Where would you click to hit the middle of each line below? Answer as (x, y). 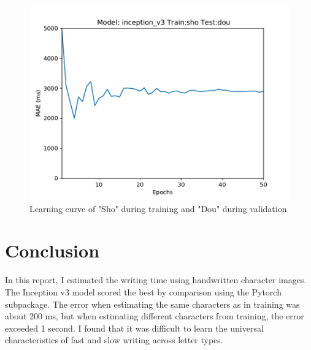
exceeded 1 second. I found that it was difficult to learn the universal (134, 328)
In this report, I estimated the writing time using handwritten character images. (156, 280)
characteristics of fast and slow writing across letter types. (114, 340)
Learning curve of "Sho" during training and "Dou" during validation (158, 208)
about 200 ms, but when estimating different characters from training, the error (155, 316)
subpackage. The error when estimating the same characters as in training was (152, 304)
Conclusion (52, 250)
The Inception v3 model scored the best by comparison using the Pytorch (143, 291)
